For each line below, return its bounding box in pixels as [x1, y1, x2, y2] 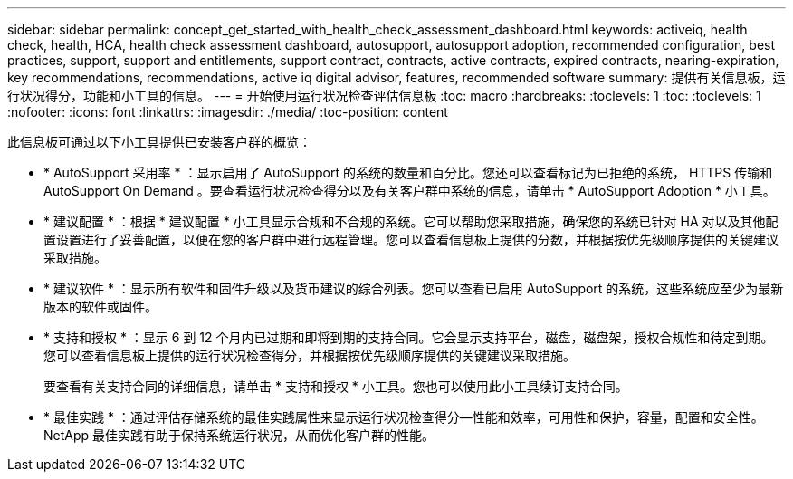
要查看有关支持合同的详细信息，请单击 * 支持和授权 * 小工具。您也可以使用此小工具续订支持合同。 [43, 378, 628, 394]
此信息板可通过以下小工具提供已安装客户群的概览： [7, 134, 311, 149]
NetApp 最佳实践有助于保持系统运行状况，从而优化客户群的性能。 [43, 427, 435, 443]
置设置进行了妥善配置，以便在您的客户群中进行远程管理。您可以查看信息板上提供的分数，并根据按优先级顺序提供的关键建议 [43, 232, 779, 247]
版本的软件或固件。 [43, 299, 158, 314]
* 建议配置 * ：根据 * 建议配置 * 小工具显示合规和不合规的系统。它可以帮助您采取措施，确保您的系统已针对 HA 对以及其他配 [43, 214, 779, 229]
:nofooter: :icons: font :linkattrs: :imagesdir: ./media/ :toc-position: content [7, 104, 448, 120]
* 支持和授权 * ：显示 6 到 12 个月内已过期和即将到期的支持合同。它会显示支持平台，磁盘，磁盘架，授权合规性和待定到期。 [43, 330, 774, 345]
